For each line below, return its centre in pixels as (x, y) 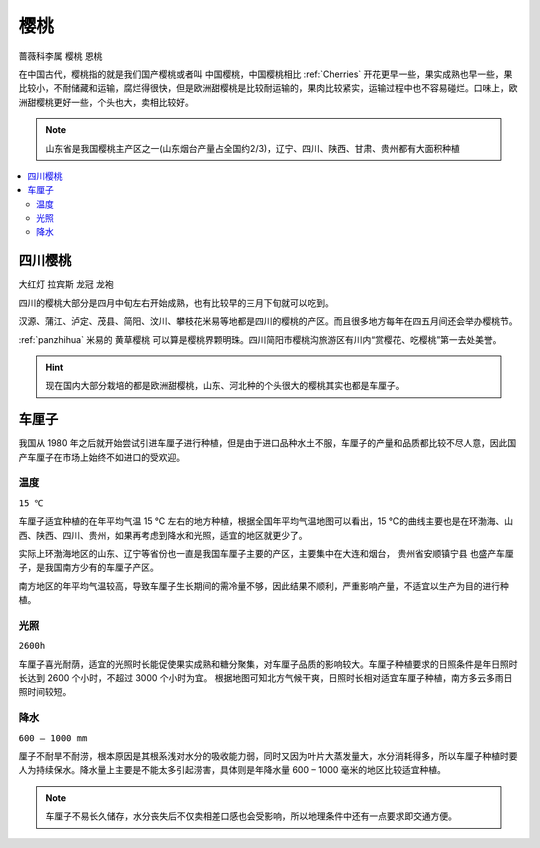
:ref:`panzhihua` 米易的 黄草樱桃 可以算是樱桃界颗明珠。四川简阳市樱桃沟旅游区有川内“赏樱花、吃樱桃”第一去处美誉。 (260, 339)
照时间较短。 (45, 692)
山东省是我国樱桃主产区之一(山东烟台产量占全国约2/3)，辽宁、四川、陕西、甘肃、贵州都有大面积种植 (252, 148)
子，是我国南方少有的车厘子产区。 (88, 567)
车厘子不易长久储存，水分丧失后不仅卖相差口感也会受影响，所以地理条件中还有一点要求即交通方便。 (251, 816)
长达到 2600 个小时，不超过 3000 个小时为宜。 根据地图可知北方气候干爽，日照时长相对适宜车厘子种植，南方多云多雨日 (265, 678)
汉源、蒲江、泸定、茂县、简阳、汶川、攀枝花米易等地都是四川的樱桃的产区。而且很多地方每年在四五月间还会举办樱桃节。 (268, 321)
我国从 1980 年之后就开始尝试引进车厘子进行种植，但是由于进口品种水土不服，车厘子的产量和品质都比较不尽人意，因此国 (267, 443)
